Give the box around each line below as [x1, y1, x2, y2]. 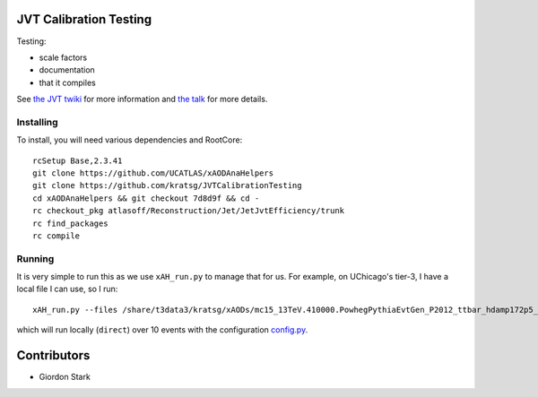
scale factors [39, 52, 88, 63]
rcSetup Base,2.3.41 [32, 155, 123, 166]
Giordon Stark [39, 372, 91, 383]
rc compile [32, 230, 81, 241]
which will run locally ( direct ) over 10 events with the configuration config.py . [16, 324, 308, 335]
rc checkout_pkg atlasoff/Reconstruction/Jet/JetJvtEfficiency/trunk [32, 206, 345, 216]
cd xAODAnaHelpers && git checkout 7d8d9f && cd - [32, 193, 260, 203]
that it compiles [39, 77, 96, 88]
